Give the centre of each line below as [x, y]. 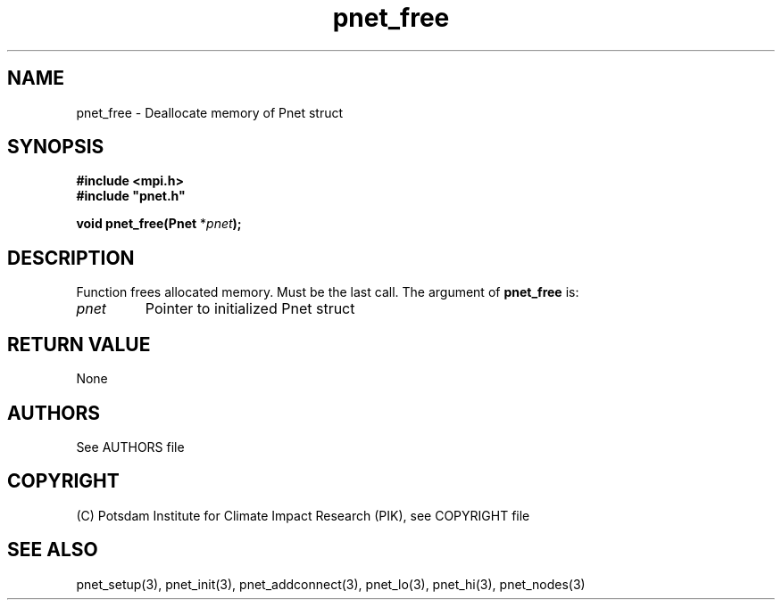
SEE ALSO [53, 550]
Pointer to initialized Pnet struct [250, 309]
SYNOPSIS [56, 147]
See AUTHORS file [130, 447]
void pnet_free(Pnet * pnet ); [159, 224]
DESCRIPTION [71, 258]
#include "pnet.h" [131, 196]
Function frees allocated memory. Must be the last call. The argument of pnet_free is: [328, 292]
